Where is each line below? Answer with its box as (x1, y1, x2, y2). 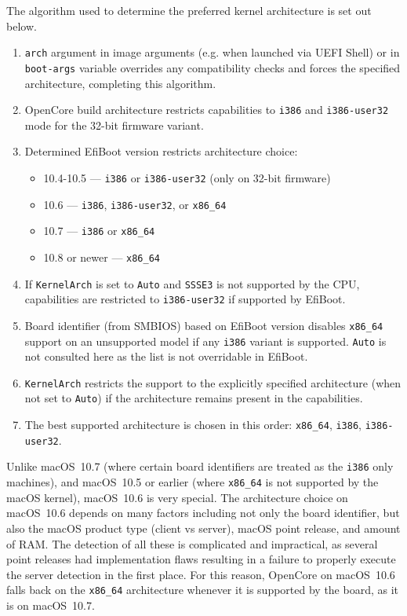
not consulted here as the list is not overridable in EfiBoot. (24, 348, 308, 365)
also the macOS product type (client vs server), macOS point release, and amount (6, 519, 401, 536)
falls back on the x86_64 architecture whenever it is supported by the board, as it (6, 581, 399, 598)
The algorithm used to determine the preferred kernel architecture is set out (6, 2, 372, 18)
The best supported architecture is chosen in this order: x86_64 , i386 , (24, 416, 362, 433)
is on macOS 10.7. (6, 596, 95, 613)
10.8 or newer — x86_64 (43, 248, 160, 265)
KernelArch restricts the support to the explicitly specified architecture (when (24, 374, 402, 390)
